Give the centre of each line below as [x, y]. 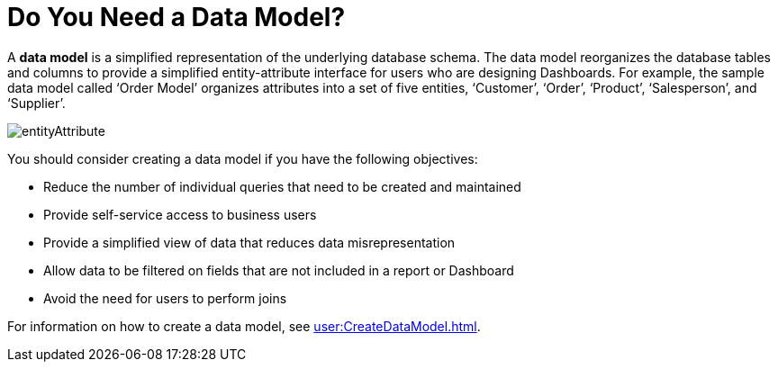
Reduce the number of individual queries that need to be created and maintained [282, 186]
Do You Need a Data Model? [176, 17]
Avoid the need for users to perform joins [165, 298]
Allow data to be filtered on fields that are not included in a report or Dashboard [279, 270]
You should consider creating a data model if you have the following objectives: [243, 158]
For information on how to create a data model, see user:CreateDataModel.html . [244, 326]
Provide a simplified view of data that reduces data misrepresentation [249, 242]
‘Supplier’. [36, 103]
